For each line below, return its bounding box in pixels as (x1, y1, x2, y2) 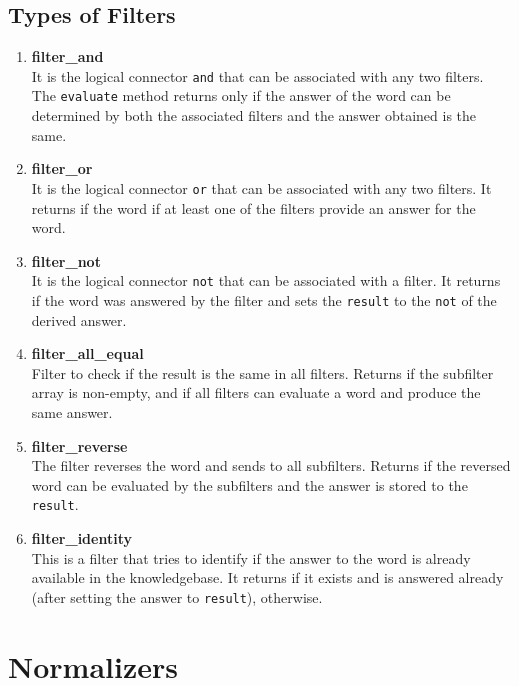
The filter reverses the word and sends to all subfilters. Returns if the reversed (31, 455, 511, 476)
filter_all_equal (31, 343, 144, 364)
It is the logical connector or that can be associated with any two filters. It (31, 177, 492, 198)
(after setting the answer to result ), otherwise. (31, 586, 323, 607)
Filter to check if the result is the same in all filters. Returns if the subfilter (31, 362, 494, 383)
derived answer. (31, 309, 127, 330)
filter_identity (31, 528, 132, 549)
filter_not (31, 250, 101, 271)
